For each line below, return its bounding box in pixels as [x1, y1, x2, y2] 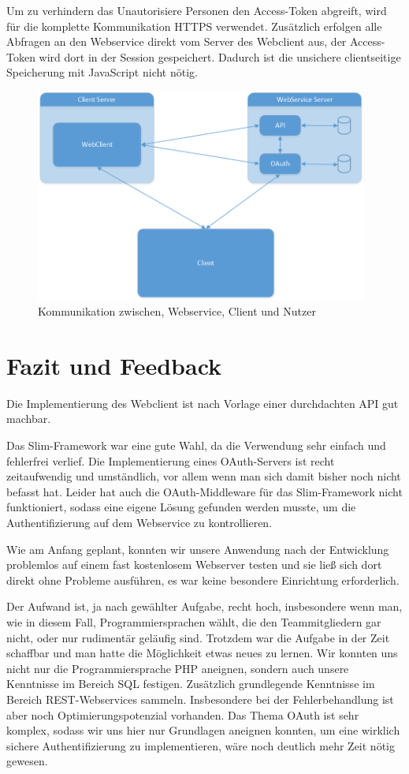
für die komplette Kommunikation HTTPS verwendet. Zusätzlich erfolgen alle [6, 17, 382, 34]
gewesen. [6, 753, 48, 769]
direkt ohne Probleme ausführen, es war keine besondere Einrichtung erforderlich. [6, 571, 400, 588]
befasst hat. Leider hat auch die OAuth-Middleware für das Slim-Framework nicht [6, 483, 403, 499]
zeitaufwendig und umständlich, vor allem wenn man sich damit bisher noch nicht [6, 468, 401, 484]
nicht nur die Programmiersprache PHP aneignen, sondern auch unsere [6, 660, 349, 676]
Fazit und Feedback [6, 349, 222, 381]
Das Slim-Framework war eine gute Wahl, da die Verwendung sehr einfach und [6, 437, 386, 454]
